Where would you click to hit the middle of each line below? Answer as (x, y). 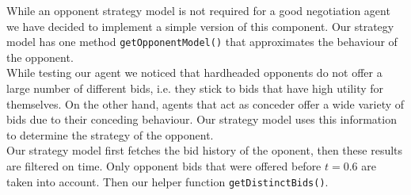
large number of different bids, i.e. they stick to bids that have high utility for (195, 88)
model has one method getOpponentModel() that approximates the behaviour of (202, 42)
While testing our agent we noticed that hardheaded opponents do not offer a (194, 73)
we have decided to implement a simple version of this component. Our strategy (200, 26)
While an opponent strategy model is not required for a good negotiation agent (198, 10)
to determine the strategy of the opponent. (110, 134)
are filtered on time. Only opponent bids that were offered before (164, 166)
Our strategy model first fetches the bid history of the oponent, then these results (205, 150)
